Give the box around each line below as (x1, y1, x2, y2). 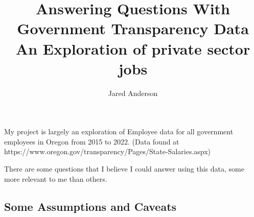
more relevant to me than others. (4, 173, 107, 184)
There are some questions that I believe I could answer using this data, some (4, 163, 244, 174)
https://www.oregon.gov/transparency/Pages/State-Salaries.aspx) (4, 146, 211, 157)
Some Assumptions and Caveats (4, 198, 177, 214)
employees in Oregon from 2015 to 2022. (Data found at (4, 136, 179, 147)
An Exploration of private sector (15, 38, 250, 59)
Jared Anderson (108, 87, 158, 98)
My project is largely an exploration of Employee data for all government (4, 126, 234, 137)
